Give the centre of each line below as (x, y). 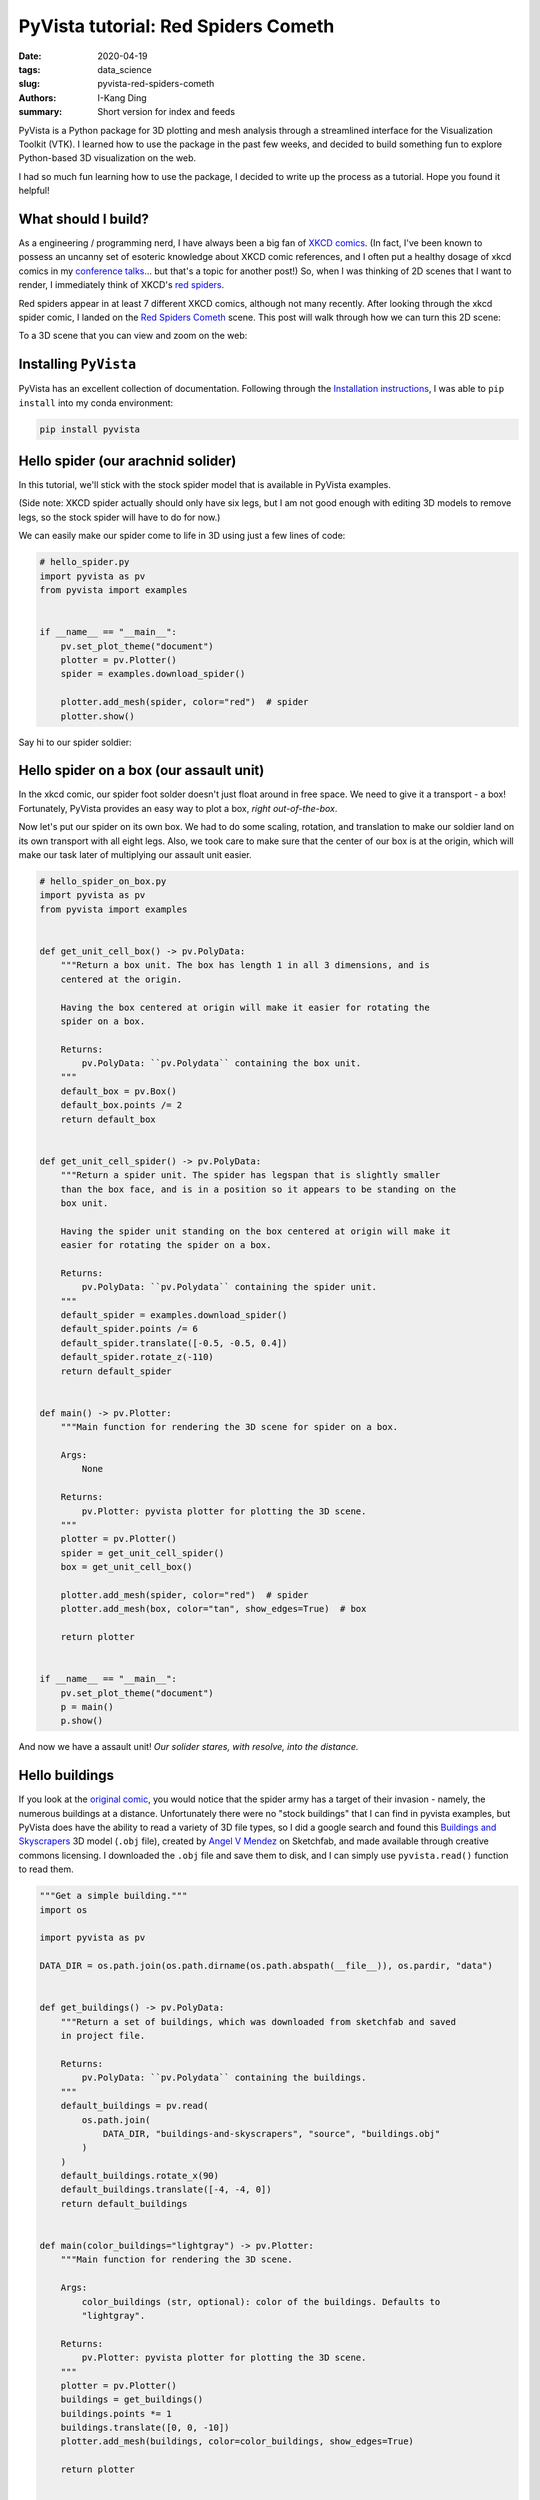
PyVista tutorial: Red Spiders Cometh (176, 26)
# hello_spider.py (84, 562)
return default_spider (116, 1371)
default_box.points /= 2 (121, 1105)
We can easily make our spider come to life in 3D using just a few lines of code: (182, 536)
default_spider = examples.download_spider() (174, 1315)
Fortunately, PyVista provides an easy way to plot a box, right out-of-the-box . (178, 808)
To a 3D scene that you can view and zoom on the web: (133, 336)
